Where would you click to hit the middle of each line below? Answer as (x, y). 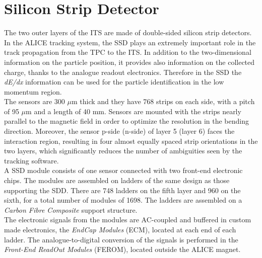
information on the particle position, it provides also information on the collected (129, 62)
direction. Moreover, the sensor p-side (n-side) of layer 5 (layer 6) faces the (119, 131)
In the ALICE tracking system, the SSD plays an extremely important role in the (130, 42)
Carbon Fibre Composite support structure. (71, 209)
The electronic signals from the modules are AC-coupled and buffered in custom (128, 220)
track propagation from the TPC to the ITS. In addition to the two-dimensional (128, 52)
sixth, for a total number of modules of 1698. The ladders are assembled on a (123, 200)
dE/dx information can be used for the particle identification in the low (114, 82)
